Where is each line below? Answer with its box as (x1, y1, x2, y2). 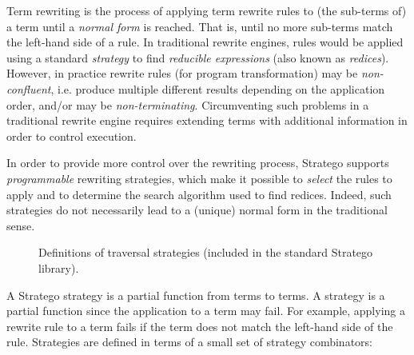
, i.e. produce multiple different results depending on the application (50, 80, 385, 97)
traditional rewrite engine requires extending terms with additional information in (6, 112, 408, 129)
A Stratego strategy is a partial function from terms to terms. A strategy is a (6, 286, 385, 303)
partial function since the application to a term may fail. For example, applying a (6, 302, 405, 319)
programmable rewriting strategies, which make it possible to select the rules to (6, 170, 392, 186)
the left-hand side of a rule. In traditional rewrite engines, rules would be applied (6, 34, 404, 50)
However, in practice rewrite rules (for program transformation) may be (6, 65, 358, 82)
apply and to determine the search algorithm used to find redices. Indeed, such (6, 185, 392, 202)
